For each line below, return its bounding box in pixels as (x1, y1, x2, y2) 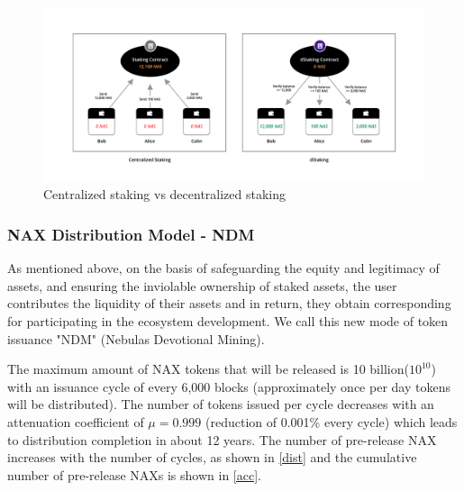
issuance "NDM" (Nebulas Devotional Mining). (7, 329, 265, 348)
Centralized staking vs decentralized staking (43, 185, 287, 204)
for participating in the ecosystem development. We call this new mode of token (7, 311, 449, 330)
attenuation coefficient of (7, 412, 144, 431)
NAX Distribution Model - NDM (7, 223, 255, 245)
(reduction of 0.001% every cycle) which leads (205, 412, 458, 431)
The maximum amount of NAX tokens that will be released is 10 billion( (7, 359, 409, 378)
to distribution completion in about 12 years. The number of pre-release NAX (7, 430, 437, 449)
